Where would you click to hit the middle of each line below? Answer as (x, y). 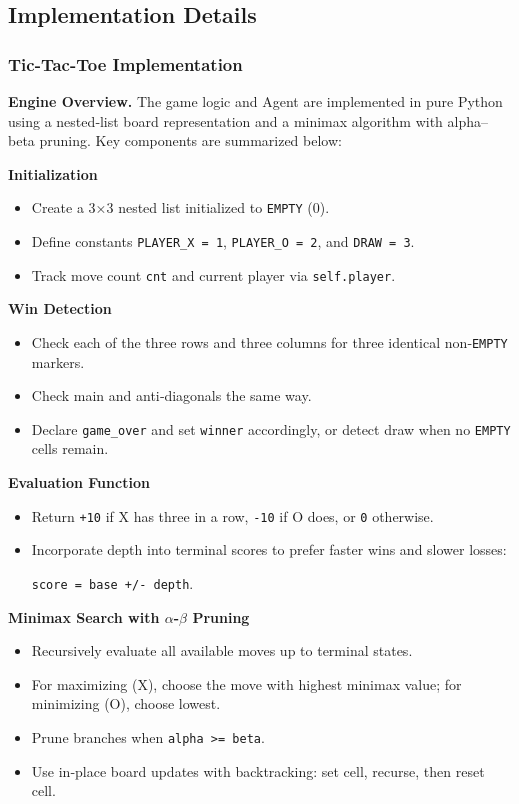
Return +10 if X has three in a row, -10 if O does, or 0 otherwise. (232, 515)
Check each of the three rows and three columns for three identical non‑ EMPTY (269, 341)
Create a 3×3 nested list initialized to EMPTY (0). (180, 207)
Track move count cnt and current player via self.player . (213, 274)
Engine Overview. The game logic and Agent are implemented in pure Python (255, 101)
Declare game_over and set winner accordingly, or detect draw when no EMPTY (271, 428)
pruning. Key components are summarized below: (190, 140)
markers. (58, 361)
